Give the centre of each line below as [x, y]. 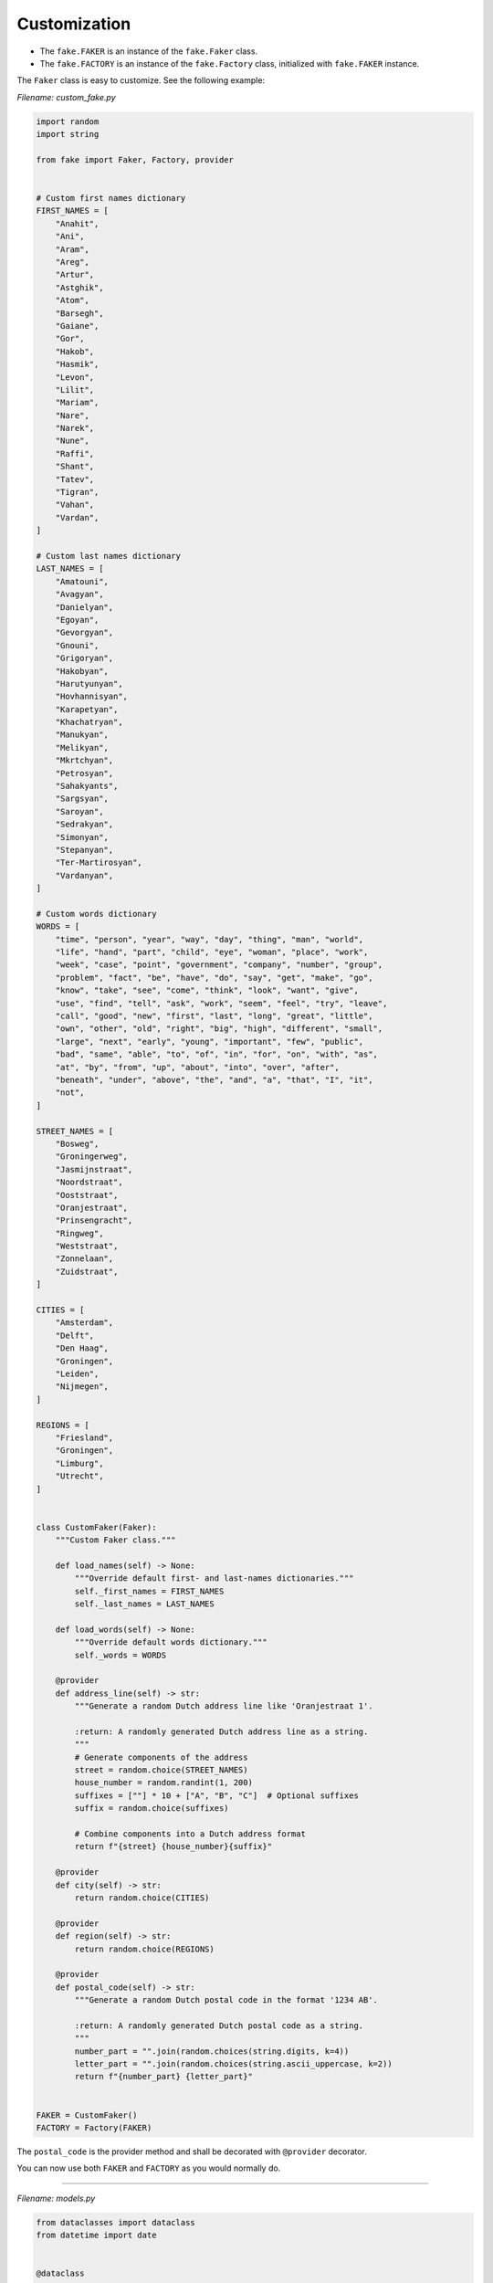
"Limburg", [79, 1463]
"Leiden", [77, 1373]
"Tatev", [75, 479]
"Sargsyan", [82, 799]
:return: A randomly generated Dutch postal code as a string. [219, 2025]
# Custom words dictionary [96, 914]
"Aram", [73, 249]
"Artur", [75, 275]
